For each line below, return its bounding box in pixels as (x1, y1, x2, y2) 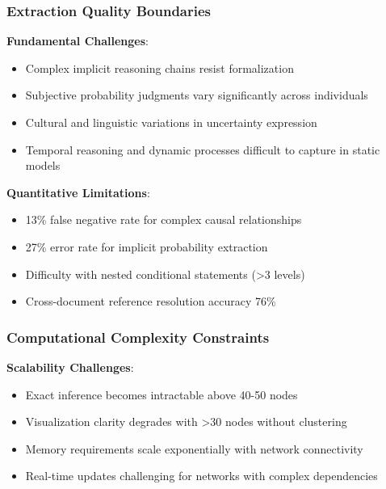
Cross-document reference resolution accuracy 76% (25, 293, 276, 310)
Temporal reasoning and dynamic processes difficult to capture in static (25, 141, 380, 158)
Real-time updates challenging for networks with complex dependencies (25, 467, 378, 484)
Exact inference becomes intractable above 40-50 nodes (25, 386, 298, 403)
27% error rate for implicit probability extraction (25, 238, 268, 255)
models (25, 157, 61, 174)
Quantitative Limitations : (6, 183, 150, 200)
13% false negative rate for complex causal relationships (25, 211, 302, 228)
